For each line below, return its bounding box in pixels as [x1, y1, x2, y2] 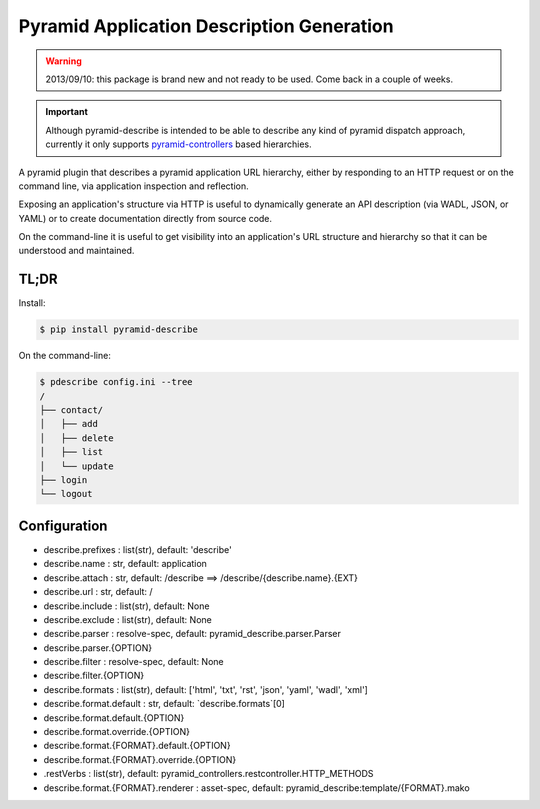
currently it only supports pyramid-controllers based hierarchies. [45, 138, 312, 150]
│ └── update [39, 460, 114, 472]
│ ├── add [39, 418, 99, 430]
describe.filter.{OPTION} [43, 670, 145, 682]
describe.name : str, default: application [43, 558, 207, 570]
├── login [39, 475, 88, 486]
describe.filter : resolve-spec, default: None [43, 656, 224, 668]
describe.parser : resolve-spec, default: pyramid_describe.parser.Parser [43, 628, 342, 640]
